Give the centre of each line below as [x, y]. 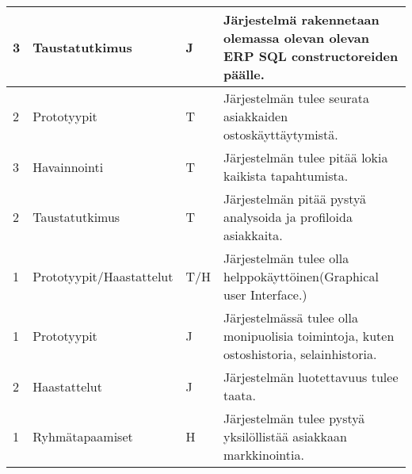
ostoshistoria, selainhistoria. [300, 354]
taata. [240, 395]
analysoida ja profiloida [288, 217]
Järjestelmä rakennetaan [301, 19]
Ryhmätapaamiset [83, 436]
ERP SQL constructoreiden [311, 56]
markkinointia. [264, 455]
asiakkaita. [253, 235]
